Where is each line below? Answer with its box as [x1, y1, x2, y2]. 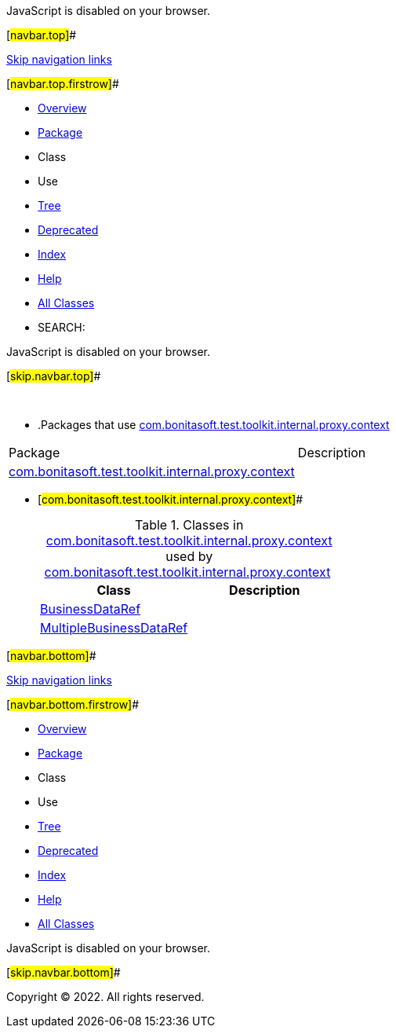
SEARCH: [38, 321, 85, 334]
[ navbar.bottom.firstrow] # [6, 698, 140, 711]
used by [165, 548, 213, 564]
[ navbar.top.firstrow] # [6, 77, 119, 90]
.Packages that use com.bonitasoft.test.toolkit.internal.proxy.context [38, 418, 390, 431]
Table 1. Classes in [135, 517, 244, 533]
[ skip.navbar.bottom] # [6, 966, 121, 979]
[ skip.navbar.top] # [6, 369, 101, 383]
